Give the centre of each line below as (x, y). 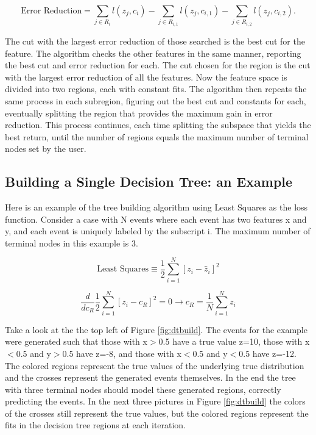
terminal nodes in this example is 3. (72, 243)
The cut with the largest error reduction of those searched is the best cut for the (155, 41)
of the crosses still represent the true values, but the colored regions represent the (157, 413)
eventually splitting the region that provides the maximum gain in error (139, 113)
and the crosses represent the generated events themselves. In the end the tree (150, 377)
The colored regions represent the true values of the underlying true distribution (155, 365)
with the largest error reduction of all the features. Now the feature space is (146, 77)
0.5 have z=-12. (268, 353)
